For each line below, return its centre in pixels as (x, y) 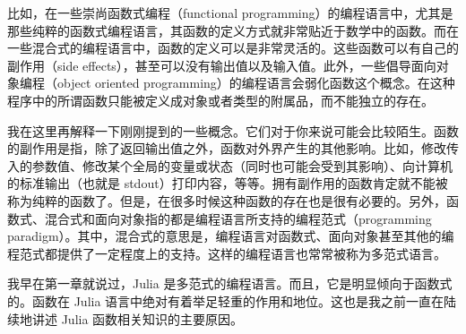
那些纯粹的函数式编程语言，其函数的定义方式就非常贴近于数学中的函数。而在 (233, 30)
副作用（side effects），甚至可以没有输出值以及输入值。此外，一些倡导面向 (222, 65)
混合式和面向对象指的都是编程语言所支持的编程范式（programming (238, 218)
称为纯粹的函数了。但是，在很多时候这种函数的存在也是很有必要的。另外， (227, 200)
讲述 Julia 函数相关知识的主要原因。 (138, 318)
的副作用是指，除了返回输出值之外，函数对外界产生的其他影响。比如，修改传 (233, 148)
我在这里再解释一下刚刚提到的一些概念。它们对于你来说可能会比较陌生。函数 (233, 130)
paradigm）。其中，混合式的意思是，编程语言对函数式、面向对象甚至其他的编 (231, 236)
